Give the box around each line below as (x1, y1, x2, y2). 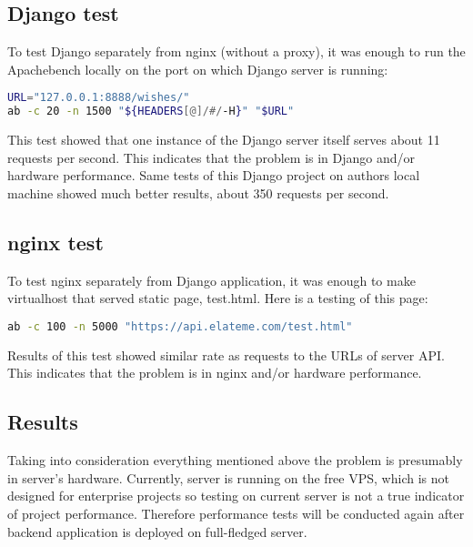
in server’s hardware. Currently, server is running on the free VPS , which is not (7, 468, 449, 487)
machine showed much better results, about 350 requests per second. (7, 183, 389, 202)
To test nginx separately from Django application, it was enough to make (7, 270, 416, 289)
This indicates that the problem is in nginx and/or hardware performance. (7, 363, 422, 382)
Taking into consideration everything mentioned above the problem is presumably (7, 451, 463, 470)
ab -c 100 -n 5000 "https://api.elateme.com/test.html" (7, 319, 353, 333)
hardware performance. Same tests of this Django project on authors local (7, 166, 420, 185)
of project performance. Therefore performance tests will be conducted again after (7, 503, 465, 522)
